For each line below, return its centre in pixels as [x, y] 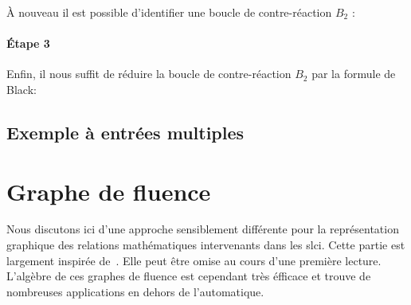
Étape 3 [28, 43]
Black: [22, 89]
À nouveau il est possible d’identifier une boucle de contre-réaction [169, 12]
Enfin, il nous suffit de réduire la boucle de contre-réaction [149, 74]
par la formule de [354, 74]
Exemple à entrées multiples [125, 132]
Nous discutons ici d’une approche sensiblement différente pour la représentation [203, 229]
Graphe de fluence [109, 191]
